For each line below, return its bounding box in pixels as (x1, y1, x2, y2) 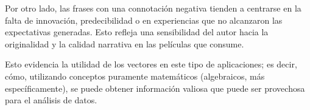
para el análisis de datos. (5, 94, 97, 106)
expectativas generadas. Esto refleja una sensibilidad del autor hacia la (5, 26, 269, 38)
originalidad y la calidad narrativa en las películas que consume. (5, 37, 244, 50)
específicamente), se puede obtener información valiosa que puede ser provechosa (5, 81, 305, 94)
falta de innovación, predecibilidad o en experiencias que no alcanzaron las (5, 13, 283, 26)
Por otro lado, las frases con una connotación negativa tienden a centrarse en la (5, 2, 301, 14)
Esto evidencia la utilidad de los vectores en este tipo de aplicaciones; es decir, (5, 58, 297, 70)
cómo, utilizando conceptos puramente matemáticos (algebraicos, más (5, 69, 265, 82)
